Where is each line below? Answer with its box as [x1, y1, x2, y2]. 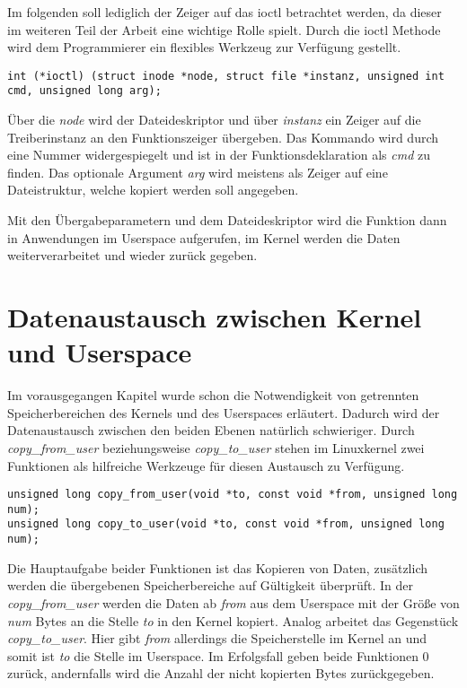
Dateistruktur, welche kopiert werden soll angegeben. [7, 180, 299, 199]
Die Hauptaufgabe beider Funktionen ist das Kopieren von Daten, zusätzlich [7, 558, 427, 577]
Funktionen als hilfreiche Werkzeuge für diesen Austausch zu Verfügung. [7, 456, 405, 475]
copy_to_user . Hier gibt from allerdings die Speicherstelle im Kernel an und [7, 629, 427, 648]
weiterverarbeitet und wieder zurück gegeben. [7, 246, 258, 265]
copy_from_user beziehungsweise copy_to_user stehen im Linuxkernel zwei [7, 438, 425, 457]
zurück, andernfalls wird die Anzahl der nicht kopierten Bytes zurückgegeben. [7, 664, 435, 683]
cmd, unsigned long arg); [7, 84, 162, 98]
